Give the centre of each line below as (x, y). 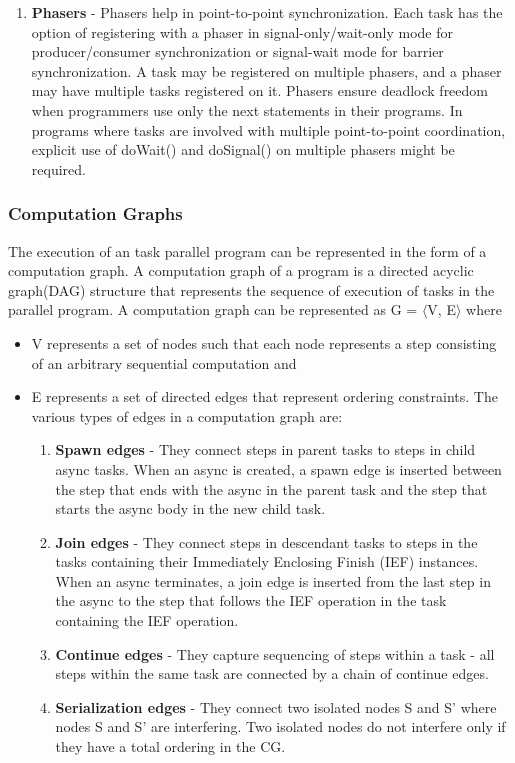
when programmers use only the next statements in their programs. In (247, 109)
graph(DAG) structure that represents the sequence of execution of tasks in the (251, 289)
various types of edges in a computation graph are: (187, 415)
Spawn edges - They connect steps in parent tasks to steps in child (265, 449)
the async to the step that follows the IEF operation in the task (251, 600)
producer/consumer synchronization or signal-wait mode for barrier (237, 51)
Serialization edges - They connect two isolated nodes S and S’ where (276, 706)
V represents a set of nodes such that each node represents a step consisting (264, 342)
